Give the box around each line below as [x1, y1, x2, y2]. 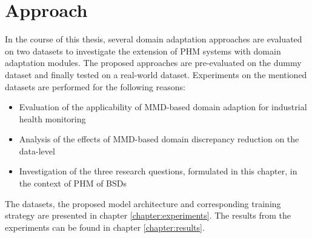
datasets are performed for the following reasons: [5, 80, 186, 93]
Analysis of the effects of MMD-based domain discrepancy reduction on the [19, 133, 299, 145]
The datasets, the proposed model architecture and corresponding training [5, 197, 281, 210]
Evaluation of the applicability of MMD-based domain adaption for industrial [19, 101, 307, 113]
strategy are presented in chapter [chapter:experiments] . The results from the [5, 209, 291, 222]
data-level [19, 144, 55, 157]
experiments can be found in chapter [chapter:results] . [5, 220, 205, 233]
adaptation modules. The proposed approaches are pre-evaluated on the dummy [5, 56, 302, 69]
